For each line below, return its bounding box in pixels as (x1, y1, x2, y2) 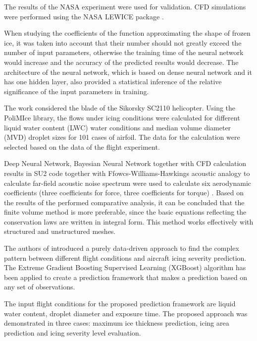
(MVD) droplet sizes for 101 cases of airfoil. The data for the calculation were (4, 132, 240, 142)
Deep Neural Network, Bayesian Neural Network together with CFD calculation (4, 158, 247, 169)
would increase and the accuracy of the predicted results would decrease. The (4, 57, 239, 67)
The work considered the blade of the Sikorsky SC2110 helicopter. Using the (4, 103, 236, 113)
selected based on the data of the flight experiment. (4, 141, 160, 152)
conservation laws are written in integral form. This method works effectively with (4, 216, 254, 227)
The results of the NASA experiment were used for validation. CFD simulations (4, 1, 246, 11)
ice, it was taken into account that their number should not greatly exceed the (4, 37, 242, 48)
